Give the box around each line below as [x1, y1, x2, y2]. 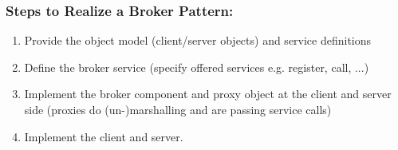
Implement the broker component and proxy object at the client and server [24, 85, 392, 102]
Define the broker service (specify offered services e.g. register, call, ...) [24, 58, 369, 75]
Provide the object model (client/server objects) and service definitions [24, 32, 372, 49]
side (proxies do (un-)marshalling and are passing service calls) [24, 101, 332, 117]
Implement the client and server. [24, 128, 183, 144]
